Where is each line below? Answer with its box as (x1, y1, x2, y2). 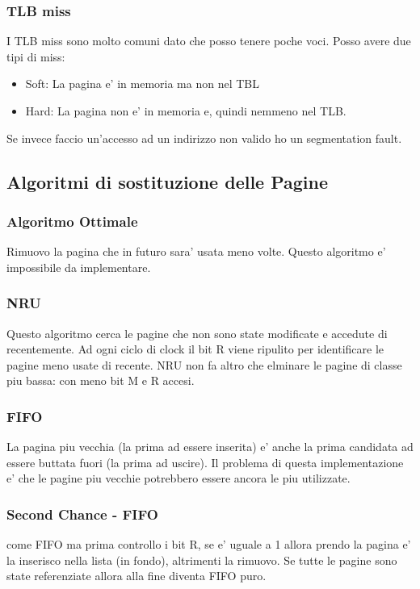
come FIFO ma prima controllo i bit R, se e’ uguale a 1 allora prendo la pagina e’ (6, 536, 411, 553)
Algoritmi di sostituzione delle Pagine (6, 169, 329, 194)
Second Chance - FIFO (6, 503, 158, 524)
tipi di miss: (6, 48, 65, 65)
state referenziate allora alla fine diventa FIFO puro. (6, 567, 267, 584)
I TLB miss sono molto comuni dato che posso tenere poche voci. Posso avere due (6, 32, 411, 49)
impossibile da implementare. (6, 258, 151, 275)
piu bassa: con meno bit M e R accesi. (6, 372, 195, 389)
